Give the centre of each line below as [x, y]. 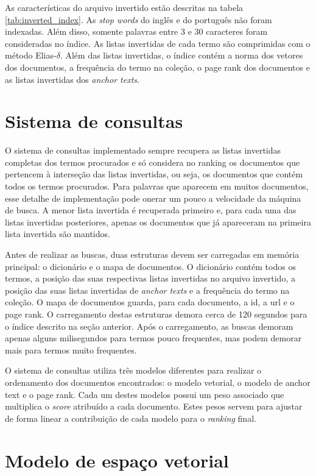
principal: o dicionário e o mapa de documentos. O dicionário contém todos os [150, 266]
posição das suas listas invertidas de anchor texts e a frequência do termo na [147, 290]
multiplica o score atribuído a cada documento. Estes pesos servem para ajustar [154, 406]
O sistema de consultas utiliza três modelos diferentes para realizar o [133, 370]
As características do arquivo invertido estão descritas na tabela [124, 7]
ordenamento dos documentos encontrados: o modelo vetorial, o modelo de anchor [158, 382]
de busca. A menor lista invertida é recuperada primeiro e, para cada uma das [151, 210]
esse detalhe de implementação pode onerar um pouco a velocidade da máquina [153, 198]
